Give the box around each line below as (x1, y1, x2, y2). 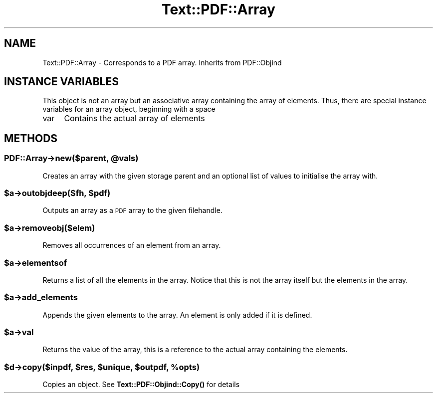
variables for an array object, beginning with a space (42, 105, 216, 114)
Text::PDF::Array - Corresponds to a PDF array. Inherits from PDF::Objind (42, 58, 282, 67)
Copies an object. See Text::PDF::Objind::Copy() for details (42, 380, 240, 389)
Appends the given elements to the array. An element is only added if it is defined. (42, 310, 312, 319)
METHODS (4, 132, 58, 145)
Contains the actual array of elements (64, 113, 205, 124)
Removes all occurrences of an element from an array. (42, 241, 221, 250)
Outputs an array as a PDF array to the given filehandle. (42, 206, 222, 215)
